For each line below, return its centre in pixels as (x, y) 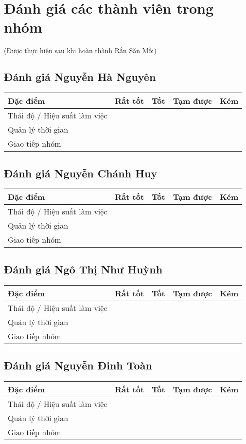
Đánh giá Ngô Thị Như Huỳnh (83, 269)
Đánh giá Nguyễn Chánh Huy (81, 173)
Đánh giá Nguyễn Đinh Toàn (78, 365)
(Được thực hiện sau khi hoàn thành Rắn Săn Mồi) (80, 50)
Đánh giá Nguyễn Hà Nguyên (80, 77)
